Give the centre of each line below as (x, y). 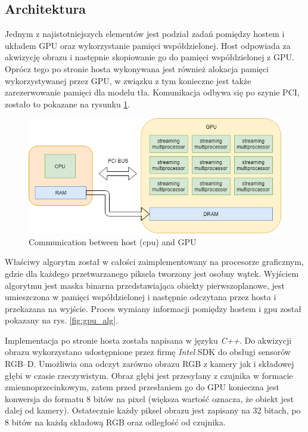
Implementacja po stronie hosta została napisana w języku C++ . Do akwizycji (148, 340)
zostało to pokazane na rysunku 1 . (68, 104)
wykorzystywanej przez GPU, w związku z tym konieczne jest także (128, 80)
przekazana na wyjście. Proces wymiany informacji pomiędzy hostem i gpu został (153, 308)
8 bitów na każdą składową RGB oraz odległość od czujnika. (115, 422)
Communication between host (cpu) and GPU (113, 241)
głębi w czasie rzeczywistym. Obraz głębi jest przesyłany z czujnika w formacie (149, 375)
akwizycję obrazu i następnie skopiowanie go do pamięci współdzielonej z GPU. (150, 57)
